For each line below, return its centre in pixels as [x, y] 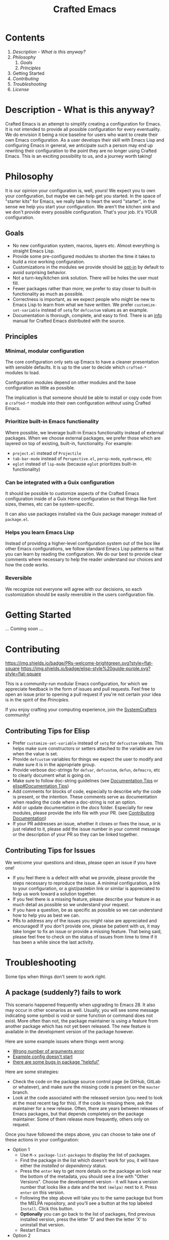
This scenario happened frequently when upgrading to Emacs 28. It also [80, 1004]
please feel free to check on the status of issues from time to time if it [85, 937]
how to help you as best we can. [46, 915]
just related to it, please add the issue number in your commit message [86, 829]
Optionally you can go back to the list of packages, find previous [88, 1214]
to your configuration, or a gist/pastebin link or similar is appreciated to [86, 888]
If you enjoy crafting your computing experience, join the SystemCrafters [81, 710]
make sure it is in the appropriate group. [54, 765]
